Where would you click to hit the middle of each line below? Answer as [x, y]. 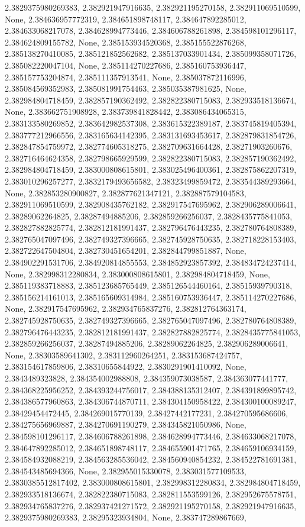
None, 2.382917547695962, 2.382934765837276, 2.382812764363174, [126, 308]
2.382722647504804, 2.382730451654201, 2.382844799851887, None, [126, 250]
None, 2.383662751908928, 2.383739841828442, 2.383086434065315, [126, 111]
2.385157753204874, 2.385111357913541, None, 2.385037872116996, [126, 77]
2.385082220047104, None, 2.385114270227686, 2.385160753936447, [126, 65]
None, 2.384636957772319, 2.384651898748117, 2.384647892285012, [126, 19]
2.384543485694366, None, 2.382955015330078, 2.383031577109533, [126, 471]
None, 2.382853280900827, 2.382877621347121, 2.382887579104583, [126, 193]
